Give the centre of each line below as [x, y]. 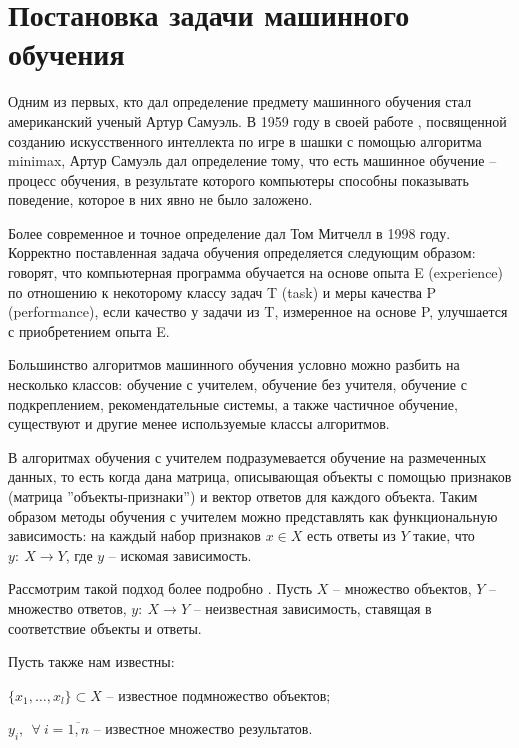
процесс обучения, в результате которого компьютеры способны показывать [238, 179]
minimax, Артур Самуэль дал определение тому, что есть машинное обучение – [252, 160]
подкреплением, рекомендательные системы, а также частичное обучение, [233, 403]
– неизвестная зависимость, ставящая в [312, 607]
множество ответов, [67, 607]
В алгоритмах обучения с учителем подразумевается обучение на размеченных [247, 456]
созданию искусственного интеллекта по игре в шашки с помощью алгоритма [245, 140]
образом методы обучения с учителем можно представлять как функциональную [253, 515]
